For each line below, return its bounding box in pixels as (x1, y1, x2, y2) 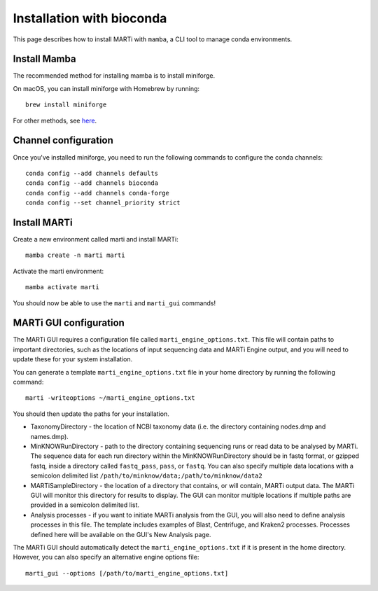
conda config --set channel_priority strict (25, 199, 181, 207)
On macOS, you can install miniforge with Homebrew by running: (13, 84, 199, 92)
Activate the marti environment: (13, 267, 104, 275)
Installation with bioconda (13, 11, 167, 26)
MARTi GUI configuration (13, 317, 125, 329)
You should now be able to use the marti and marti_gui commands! (13, 298, 216, 307)
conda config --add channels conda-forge (25, 189, 169, 197)
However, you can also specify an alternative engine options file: (13, 553, 199, 562)
